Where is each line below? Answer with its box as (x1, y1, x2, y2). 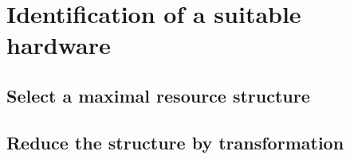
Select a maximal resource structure (6, 83, 310, 107)
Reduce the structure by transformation (6, 130, 344, 154)
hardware (6, 29, 111, 61)
